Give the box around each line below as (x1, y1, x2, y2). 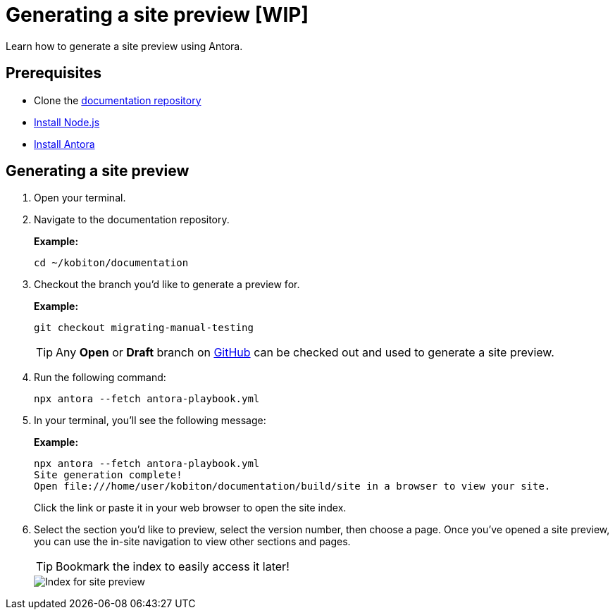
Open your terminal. (34, 192, 126, 204)
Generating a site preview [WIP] (6, 3, 309, 27)
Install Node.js (34, 116, 100, 128)
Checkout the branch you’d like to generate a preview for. (34, 278, 300, 291)
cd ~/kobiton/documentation (34, 257, 189, 269)
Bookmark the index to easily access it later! (56, 559, 290, 574)
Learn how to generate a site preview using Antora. (6, 39, 243, 52)
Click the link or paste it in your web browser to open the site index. (34, 502, 347, 514)
